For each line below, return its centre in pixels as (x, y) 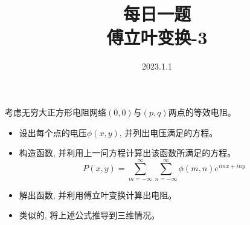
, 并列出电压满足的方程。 (168, 132)
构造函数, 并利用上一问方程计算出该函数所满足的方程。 (127, 153)
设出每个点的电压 (53, 132)
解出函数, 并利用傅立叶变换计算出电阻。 (98, 194)
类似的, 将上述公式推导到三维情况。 (89, 215)
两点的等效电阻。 (202, 112)
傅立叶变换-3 (157, 37)
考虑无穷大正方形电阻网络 (56, 112)
